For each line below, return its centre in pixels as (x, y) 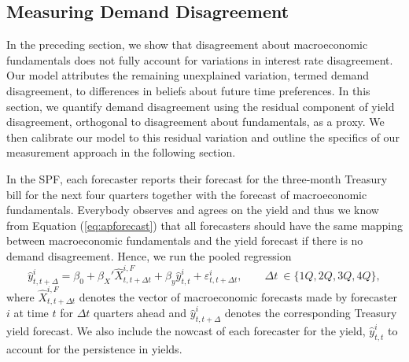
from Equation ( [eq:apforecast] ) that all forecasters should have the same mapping (204, 225)
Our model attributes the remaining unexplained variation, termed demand (188, 75)
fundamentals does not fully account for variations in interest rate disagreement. (200, 59)
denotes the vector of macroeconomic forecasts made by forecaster (238, 296)
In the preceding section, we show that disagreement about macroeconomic (187, 44)
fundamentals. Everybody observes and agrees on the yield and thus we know (193, 210)
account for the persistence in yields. (94, 348)
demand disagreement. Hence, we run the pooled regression (149, 255)
